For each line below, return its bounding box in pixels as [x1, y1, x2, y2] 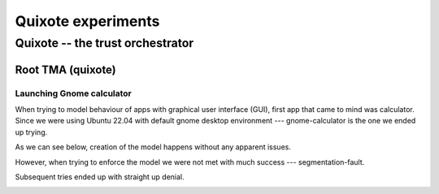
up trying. [15, 127, 48, 137]
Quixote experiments [15, 12, 160, 30]
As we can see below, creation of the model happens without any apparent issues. [15, 142, 292, 152]
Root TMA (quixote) [15, 63, 117, 76]
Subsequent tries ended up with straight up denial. [15, 171, 185, 182]
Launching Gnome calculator [15, 88, 132, 99]
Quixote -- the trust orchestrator [15, 36, 194, 50]
